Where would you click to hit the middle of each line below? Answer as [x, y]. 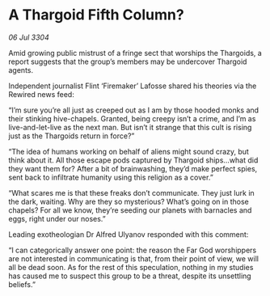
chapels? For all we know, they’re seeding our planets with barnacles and [130, 210]
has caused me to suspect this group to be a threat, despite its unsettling [130, 276]
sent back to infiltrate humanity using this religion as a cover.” [111, 177]
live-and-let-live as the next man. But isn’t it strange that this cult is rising [130, 127]
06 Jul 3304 [29, 37]
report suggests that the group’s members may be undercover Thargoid [128, 61]
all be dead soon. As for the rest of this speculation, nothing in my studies [131, 267]
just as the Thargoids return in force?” [72, 136]
